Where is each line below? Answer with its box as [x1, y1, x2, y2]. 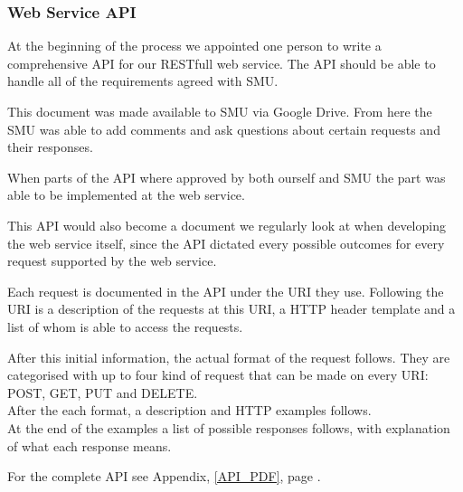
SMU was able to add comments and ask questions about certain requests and [7, 119, 440, 138]
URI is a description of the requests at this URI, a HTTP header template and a [7, 299, 456, 318]
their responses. [7, 137, 93, 156]
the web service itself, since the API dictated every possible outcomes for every [7, 233, 445, 252]
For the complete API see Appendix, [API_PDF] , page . [7, 467, 321, 486]
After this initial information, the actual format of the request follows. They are [7, 347, 450, 366]
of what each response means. [7, 436, 172, 455]
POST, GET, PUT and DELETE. [7, 383, 198, 402]
